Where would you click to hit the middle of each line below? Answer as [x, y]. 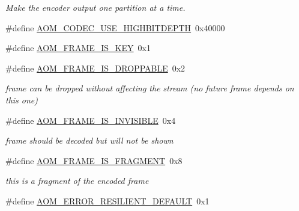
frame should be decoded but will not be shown [89, 140]
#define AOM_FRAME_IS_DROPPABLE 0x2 [95, 68]
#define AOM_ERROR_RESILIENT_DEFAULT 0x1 [107, 200]
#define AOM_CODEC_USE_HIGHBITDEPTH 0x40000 [115, 27]
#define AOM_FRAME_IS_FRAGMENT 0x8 [94, 160]
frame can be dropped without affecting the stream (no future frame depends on [150, 88]
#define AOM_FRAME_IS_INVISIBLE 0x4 [91, 120]
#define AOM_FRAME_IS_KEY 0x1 [78, 48]
